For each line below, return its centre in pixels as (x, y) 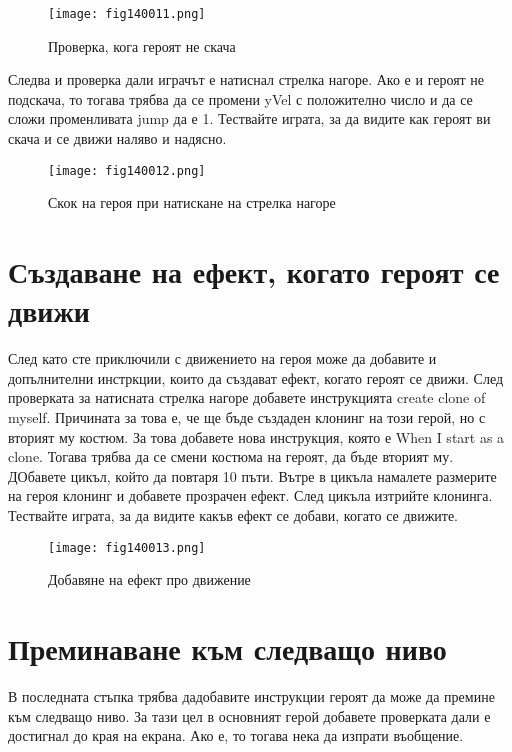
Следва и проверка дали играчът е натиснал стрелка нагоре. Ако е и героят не (246, 79)
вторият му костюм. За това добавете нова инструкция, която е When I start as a (256, 436)
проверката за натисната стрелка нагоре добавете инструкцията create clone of (247, 397)
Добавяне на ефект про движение (149, 579)
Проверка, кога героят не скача (142, 45)
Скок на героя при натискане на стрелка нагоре (192, 202)
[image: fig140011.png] (127, 14)
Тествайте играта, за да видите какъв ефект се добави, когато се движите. (233, 514)
